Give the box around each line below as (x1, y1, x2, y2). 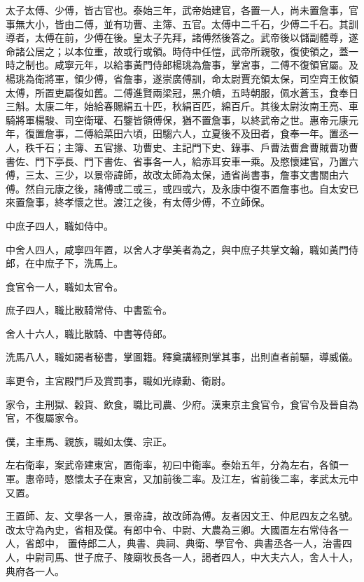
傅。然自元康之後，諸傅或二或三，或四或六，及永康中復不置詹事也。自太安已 (6, 181, 358, 195)
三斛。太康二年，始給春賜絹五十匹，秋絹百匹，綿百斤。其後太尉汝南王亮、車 (6, 99, 358, 113)
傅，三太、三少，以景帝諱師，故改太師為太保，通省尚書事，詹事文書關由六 (6, 167, 349, 182)
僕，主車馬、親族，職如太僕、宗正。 (6, 434, 172, 448)
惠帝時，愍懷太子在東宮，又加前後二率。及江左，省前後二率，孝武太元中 (24, 471, 358, 486)
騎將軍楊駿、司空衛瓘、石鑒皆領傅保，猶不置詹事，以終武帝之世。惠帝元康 (6, 112, 349, 127)
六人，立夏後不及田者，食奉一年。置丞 (171, 126, 349, 141)
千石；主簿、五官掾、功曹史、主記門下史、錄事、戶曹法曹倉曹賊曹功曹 (34, 139, 358, 154)
